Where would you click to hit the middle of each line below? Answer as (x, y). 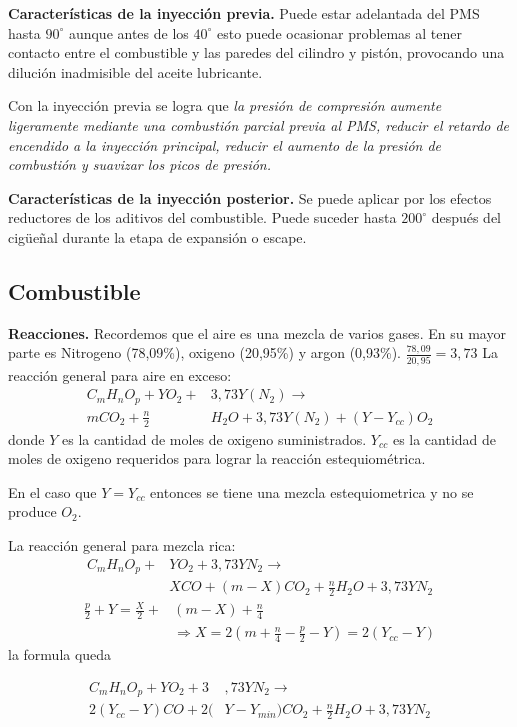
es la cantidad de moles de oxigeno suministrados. (214, 438)
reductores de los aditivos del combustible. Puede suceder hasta (202, 217)
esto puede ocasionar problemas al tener (339, 32)
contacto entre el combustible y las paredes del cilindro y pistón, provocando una (256, 52)
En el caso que (52, 491)
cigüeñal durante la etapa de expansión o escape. (157, 236)
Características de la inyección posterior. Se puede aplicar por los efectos (250, 197)
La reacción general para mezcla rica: (122, 544)
